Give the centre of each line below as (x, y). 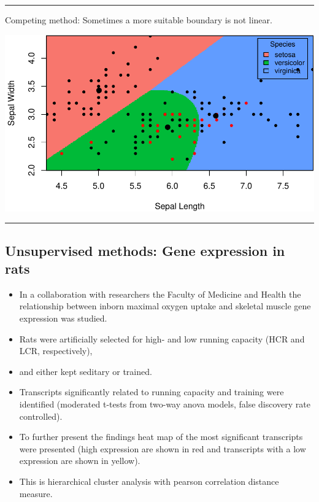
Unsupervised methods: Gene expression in (145, 250)
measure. (36, 493)
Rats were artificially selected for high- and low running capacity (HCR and (162, 338)
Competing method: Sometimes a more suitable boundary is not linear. (139, 20)
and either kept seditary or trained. (86, 371)
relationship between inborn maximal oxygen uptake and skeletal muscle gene (165, 306)
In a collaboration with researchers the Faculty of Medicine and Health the (160, 294)
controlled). (41, 416)
